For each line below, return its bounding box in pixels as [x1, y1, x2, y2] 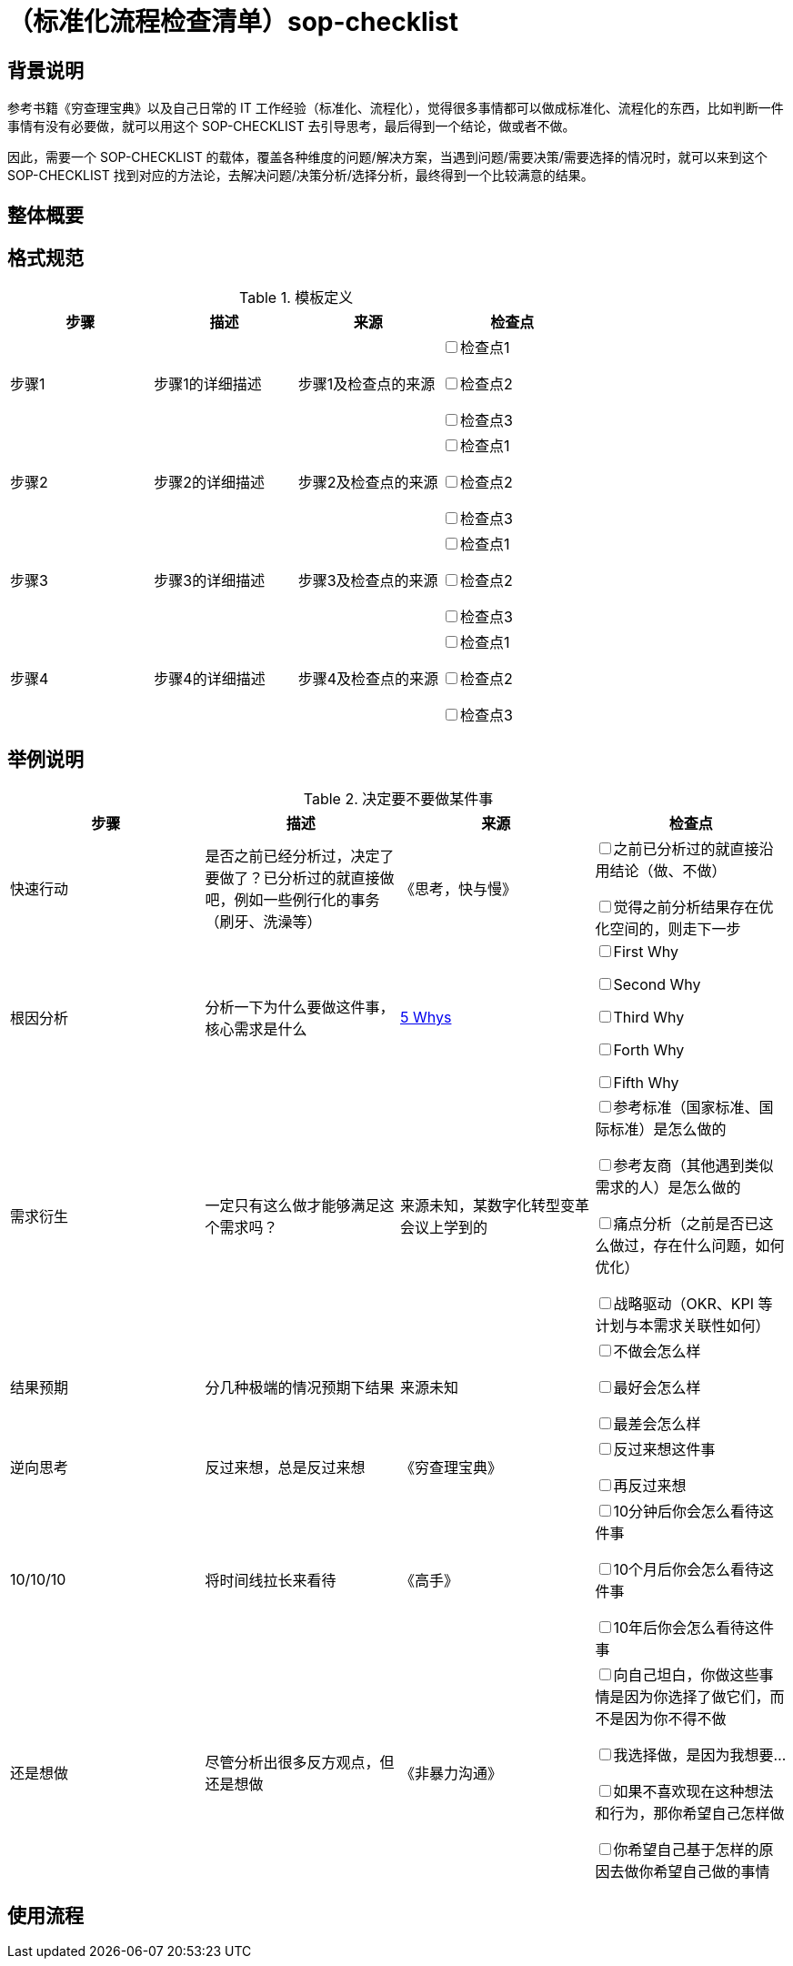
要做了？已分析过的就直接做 [205, 869, 395, 888]
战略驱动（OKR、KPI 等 [613, 1295, 773, 1314]
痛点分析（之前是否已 [613, 1215, 759, 1234]
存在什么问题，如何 [653, 1236, 785, 1255]
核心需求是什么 [205, 1020, 307, 1039]
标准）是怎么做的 [609, 1120, 727, 1139]
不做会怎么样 [613, 1342, 701, 1361]
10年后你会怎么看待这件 [613, 1618, 775, 1638]
